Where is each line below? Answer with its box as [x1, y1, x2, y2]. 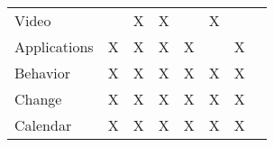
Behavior [14, 62, 71, 83]
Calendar [14, 115, 72, 135]
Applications [14, 36, 94, 57]
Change [14, 88, 62, 109]
